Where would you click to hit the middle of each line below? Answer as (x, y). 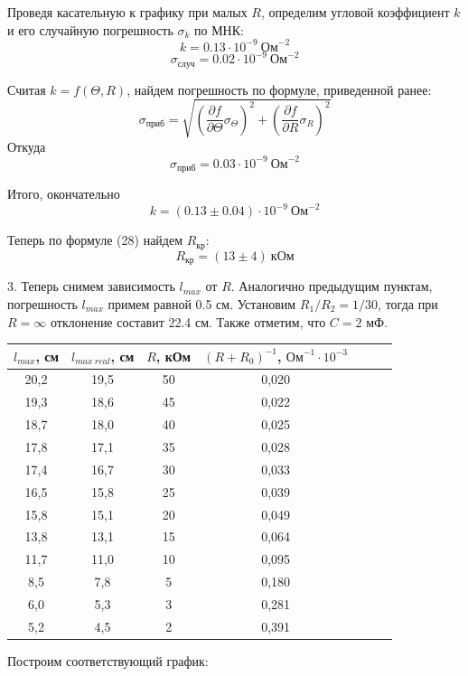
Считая (27, 89)
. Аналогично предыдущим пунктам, (332, 286)
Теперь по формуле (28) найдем (95, 240)
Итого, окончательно (64, 194)
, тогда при (408, 303)
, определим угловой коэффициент (355, 12)
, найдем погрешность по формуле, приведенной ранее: (279, 89)
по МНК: (219, 29)
